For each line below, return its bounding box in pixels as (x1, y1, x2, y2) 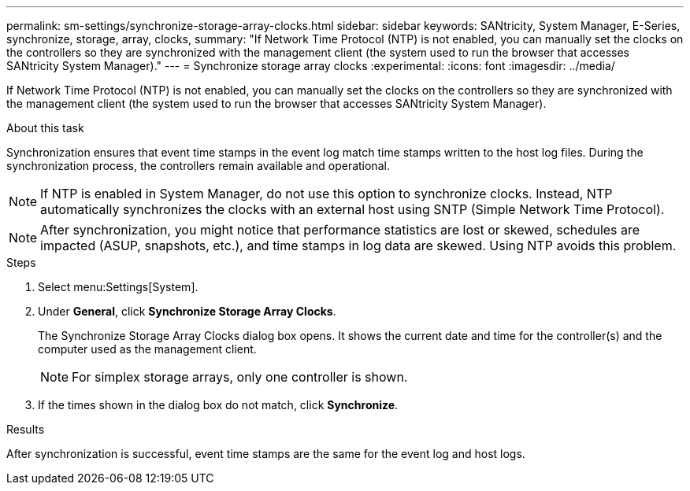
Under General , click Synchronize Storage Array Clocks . (38, 305, 336, 318)
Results (6, 423, 45, 436)
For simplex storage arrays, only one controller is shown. (72, 369, 408, 385)
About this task (6, 121, 84, 135)
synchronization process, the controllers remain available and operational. (6, 159, 390, 172)
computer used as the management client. (38, 342, 257, 356)
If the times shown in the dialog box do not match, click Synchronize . (38, 398, 399, 412)
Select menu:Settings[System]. (38, 280, 198, 293)
